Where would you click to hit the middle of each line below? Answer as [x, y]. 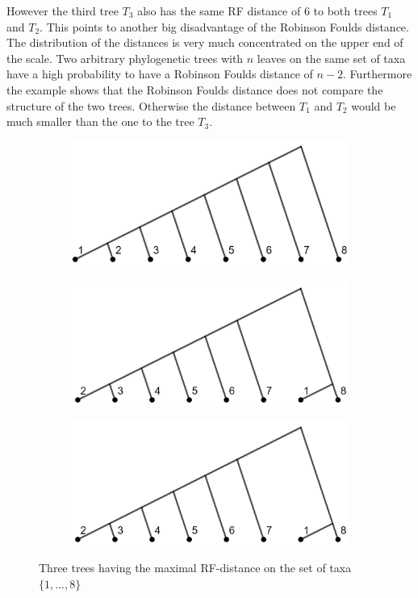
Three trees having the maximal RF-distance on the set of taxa [195, 568]
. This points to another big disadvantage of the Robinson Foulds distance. [224, 26]
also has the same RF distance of [219, 10]
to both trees [345, 10]
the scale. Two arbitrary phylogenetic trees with [125, 58]
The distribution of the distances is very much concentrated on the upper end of [205, 42]
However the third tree [63, 10]
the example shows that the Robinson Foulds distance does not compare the [195, 89]
